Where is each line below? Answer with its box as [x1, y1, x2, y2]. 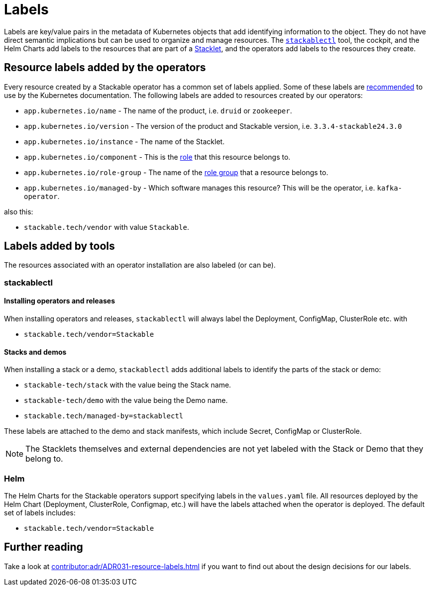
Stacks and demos [4, 347, 67, 356]
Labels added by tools [4, 240, 115, 253]
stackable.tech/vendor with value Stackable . [24, 222, 189, 231]
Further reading [4, 541, 83, 554]
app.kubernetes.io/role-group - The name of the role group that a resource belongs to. [24, 168, 328, 177]
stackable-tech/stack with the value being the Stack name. [24, 381, 231, 390]
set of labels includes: [4, 508, 76, 517]
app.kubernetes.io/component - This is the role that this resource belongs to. [24, 152, 291, 161]
